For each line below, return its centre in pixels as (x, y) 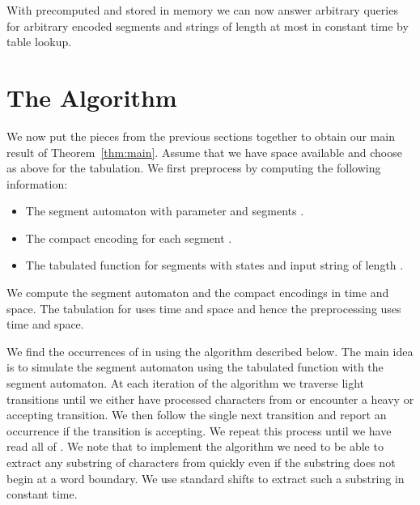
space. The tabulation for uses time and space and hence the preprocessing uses (204, 308)
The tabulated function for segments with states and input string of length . (214, 265)
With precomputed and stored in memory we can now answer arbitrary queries (202, 10)
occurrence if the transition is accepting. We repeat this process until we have (199, 430)
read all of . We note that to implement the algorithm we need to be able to (195, 446)
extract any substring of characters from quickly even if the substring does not (201, 462)
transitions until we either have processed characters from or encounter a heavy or (210, 399)
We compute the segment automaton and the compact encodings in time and (198, 293)
